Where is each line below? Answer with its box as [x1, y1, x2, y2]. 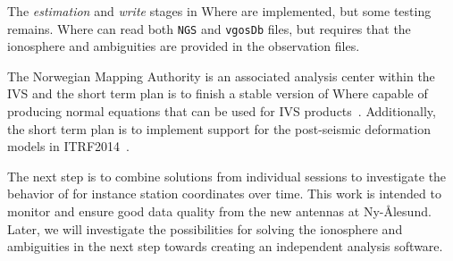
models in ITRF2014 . [7, 137, 130, 156]
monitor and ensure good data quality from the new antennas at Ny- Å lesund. [7, 202, 432, 220]
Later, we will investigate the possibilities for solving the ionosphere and [7, 219, 403, 238]
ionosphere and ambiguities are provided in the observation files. [7, 37, 360, 55]
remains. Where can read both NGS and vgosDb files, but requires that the [7, 19, 411, 38]
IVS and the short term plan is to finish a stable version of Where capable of [7, 84, 428, 103]
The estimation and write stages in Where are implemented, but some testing [7, 2, 432, 20]
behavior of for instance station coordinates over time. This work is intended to [7, 184, 441, 203]
